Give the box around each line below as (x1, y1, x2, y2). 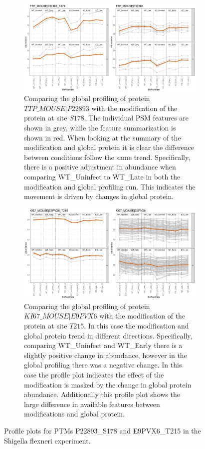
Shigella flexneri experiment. (4, 435, 91, 445)
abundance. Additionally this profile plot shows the (24, 389, 180, 399)
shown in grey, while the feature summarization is (24, 122, 176, 133)
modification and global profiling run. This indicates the (24, 181, 196, 191)
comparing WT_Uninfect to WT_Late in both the (24, 171, 181, 182)
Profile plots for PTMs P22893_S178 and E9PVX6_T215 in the (4, 425, 201, 435)
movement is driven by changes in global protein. (24, 191, 174, 201)
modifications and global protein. (24, 408, 125, 419)
